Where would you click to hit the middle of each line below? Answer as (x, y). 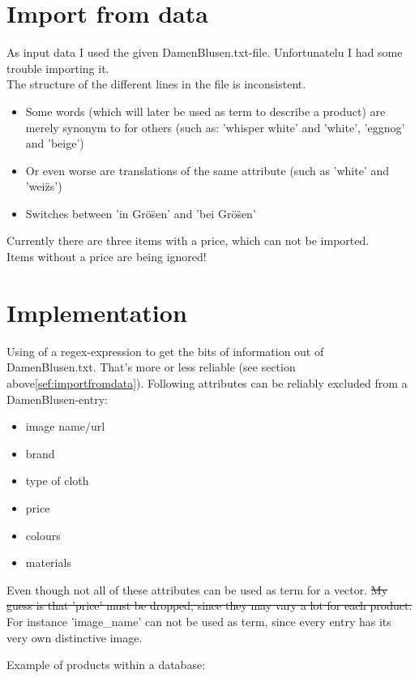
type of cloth (57, 481)
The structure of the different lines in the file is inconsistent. (156, 84)
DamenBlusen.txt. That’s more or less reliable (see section (151, 367)
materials (48, 562)
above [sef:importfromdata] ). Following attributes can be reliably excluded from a (207, 382)
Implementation (97, 312)
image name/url (65, 426)
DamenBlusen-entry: (57, 399)
